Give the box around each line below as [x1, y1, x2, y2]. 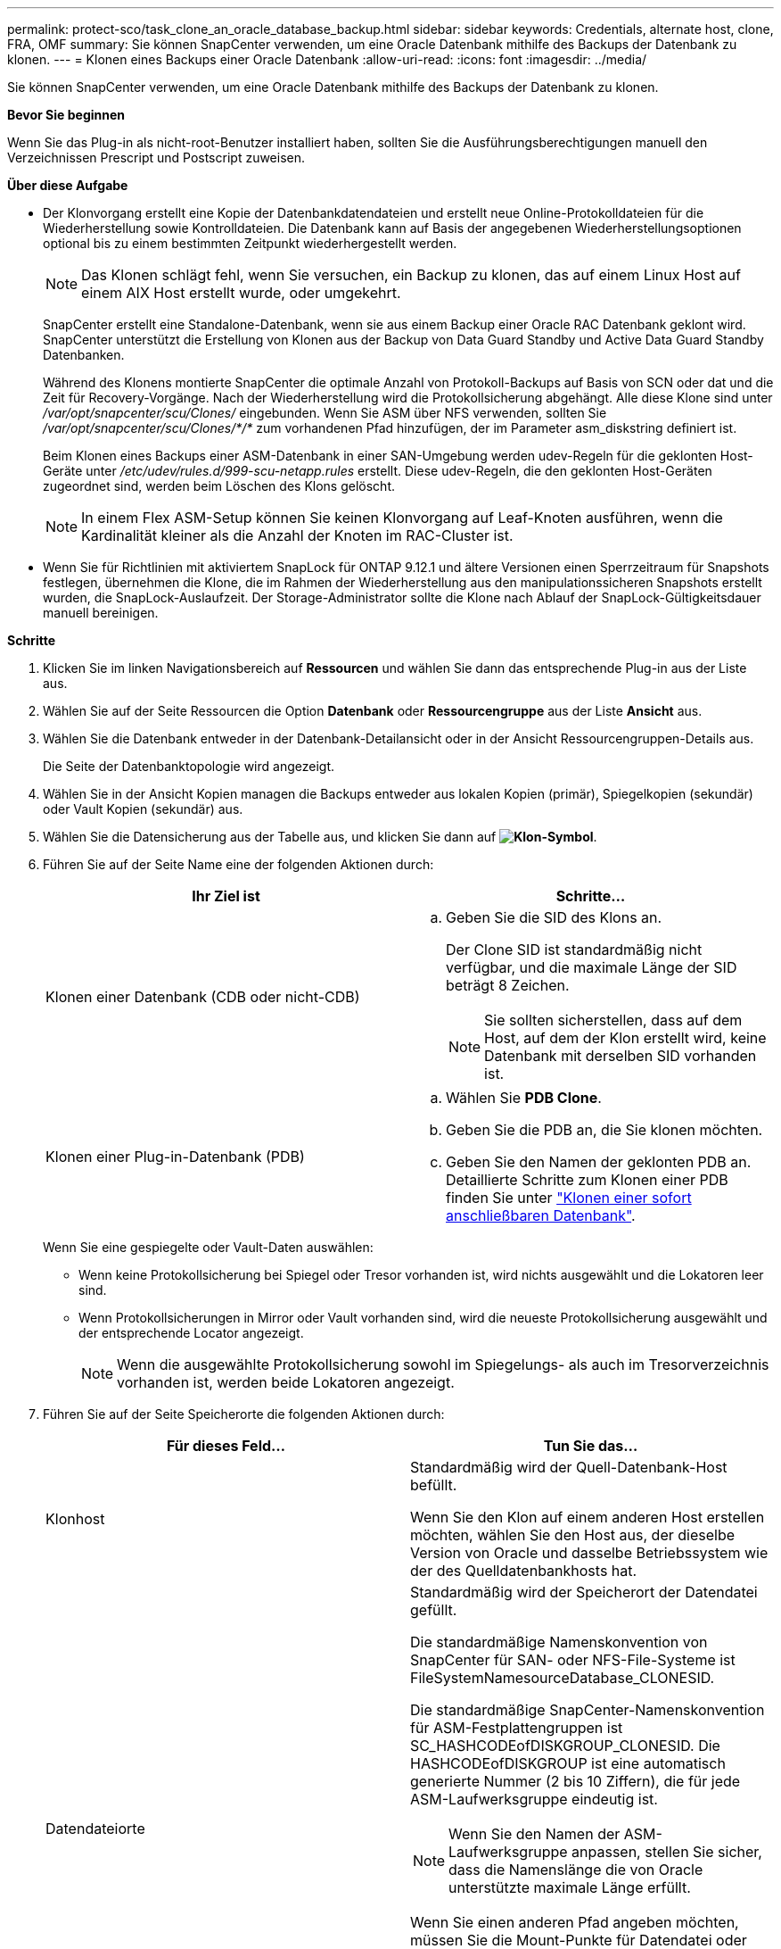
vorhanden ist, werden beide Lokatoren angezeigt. [117, 1373, 455, 1391]
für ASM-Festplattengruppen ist [410, 1719, 623, 1737]
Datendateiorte [45, 1820, 145, 1837]
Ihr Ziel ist [192, 887, 260, 905]
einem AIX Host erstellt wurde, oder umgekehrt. [81, 284, 401, 302]
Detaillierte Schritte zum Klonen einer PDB [446, 1171, 728, 1189]
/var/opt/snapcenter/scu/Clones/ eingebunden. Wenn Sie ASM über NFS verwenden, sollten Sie [43, 405, 607, 420]
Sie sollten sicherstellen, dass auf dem [484, 1011, 743, 1029]
